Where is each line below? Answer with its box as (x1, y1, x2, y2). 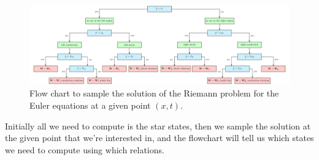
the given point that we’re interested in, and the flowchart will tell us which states (5, 131, 314, 144)
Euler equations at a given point (29, 99, 151, 112)
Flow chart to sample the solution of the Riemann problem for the (29, 87, 279, 100)
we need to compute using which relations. (5, 143, 164, 156)
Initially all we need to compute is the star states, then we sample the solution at (5, 119, 311, 132)
